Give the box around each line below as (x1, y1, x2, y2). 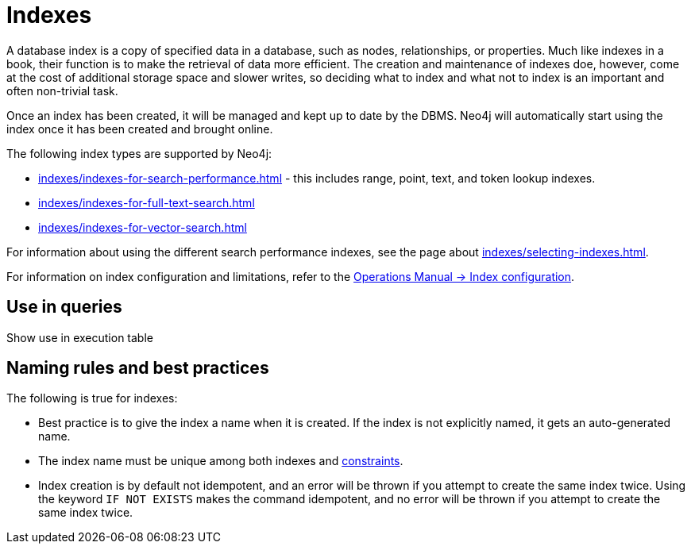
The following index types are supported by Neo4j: (6, 146, 272, 160)
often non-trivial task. (6, 83, 118, 98)
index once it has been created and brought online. (6, 121, 273, 136)
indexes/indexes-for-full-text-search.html (38, 195, 255, 210)
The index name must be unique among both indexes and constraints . (38, 454, 403, 468)
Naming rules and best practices (6, 358, 269, 379)
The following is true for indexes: (6, 391, 178, 406)
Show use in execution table (6, 330, 153, 344)
